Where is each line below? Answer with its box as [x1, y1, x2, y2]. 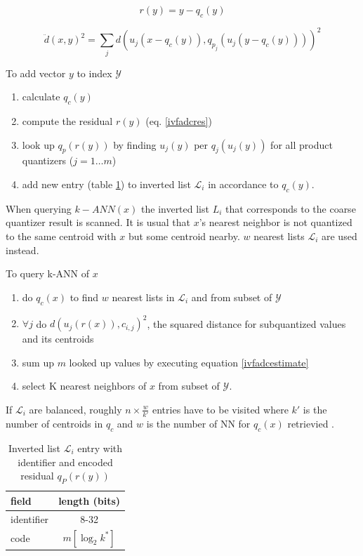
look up [22, 137, 55, 152]
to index [77, 65, 112, 80]
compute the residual [22, 114, 113, 128]
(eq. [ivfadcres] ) [145, 114, 212, 128]
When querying [6, 201, 72, 216]
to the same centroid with [6, 228, 117, 243]
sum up [22, 355, 54, 369]
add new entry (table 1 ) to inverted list [22, 177, 191, 191]
